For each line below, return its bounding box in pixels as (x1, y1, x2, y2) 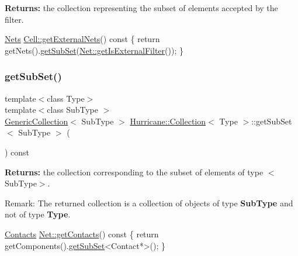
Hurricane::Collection (130, 115, 206, 127)
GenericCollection (5, 115, 68, 127)
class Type (47, 92, 85, 104)
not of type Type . (5, 208, 71, 220)
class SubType (47, 103, 98, 116)
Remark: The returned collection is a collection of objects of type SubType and (5, 196, 293, 209)
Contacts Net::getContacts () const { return (5, 227, 159, 240)
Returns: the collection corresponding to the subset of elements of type (5, 165, 264, 178)
